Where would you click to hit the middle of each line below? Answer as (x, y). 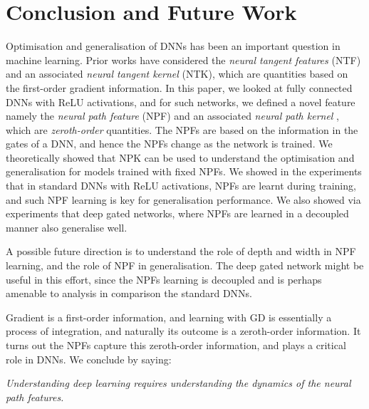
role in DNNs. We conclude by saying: (89, 359)
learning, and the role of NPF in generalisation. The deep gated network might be (185, 265)
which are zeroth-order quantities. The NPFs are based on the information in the (182, 129)
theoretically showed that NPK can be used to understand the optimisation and (180, 157)
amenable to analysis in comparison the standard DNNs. (129, 293)
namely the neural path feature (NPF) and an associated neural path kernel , (173, 116)
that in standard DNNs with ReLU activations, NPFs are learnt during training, (181, 186)
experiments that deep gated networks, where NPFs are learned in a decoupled (177, 213)
